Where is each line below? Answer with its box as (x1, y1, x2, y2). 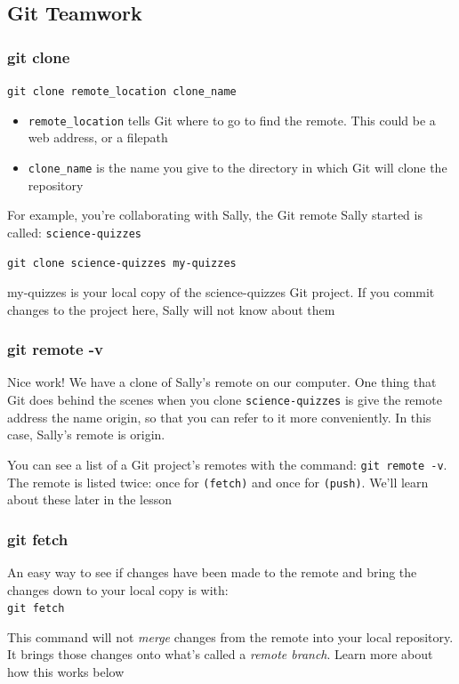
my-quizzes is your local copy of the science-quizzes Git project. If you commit (7, 283, 435, 302)
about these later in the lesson (7, 490, 172, 509)
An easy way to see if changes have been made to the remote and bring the (7, 563, 417, 582)
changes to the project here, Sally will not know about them (7, 300, 335, 318)
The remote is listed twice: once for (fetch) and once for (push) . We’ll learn (7, 472, 429, 491)
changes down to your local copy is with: (7, 580, 229, 599)
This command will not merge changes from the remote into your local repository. (7, 627, 454, 646)
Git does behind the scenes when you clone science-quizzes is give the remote (7, 390, 442, 409)
